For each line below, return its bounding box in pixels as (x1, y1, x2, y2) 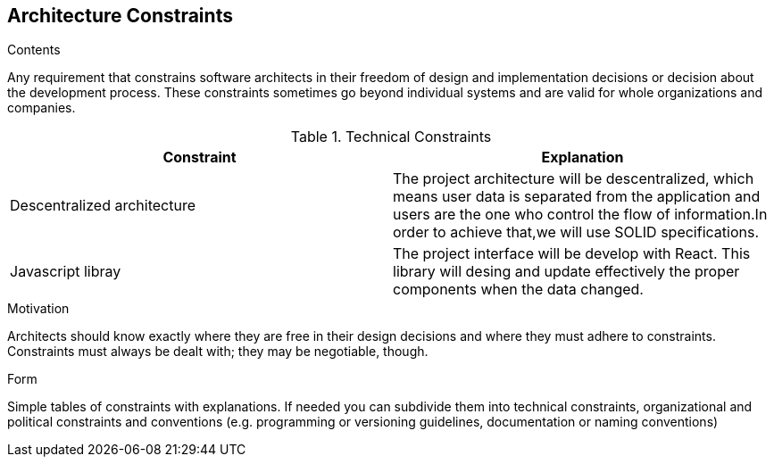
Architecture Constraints (7, 4, 233, 27)
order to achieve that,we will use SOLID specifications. (393, 223, 760, 242)
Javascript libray (10, 262, 121, 281)
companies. (7, 100, 76, 116)
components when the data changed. (393, 280, 644, 299)
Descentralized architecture (10, 196, 196, 215)
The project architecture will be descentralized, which (393, 170, 754, 188)
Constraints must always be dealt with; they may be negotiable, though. (7, 344, 429, 360)
